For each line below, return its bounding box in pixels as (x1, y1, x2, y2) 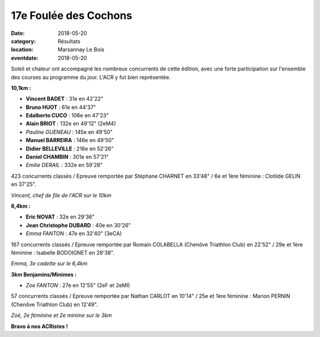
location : (11, 46, 34, 53)
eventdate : (11, 54, 39, 62)
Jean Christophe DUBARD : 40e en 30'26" (25, 222, 132, 229)
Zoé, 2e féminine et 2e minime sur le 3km (11, 312, 112, 319)
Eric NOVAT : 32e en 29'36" (25, 213, 95, 220)
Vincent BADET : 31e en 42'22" (25, 95, 104, 102)
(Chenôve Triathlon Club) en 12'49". (11, 301, 98, 308)
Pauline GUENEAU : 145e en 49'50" (25, 128, 113, 136)
